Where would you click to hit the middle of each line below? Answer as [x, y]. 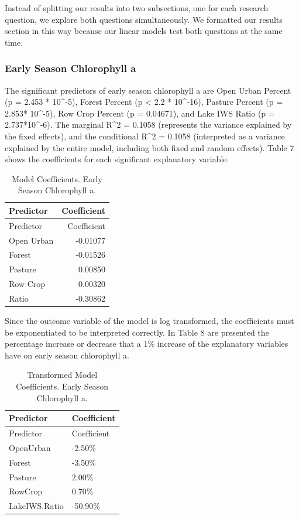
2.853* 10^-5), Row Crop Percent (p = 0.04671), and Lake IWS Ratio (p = [140, 113]
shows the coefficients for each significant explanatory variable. [117, 159]
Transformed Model [62, 375]
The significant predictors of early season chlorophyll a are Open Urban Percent [148, 90]
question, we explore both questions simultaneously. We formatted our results [144, 19]
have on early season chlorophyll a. [67, 355]
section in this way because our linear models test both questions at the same [144, 31]
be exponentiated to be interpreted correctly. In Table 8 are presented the [137, 332]
